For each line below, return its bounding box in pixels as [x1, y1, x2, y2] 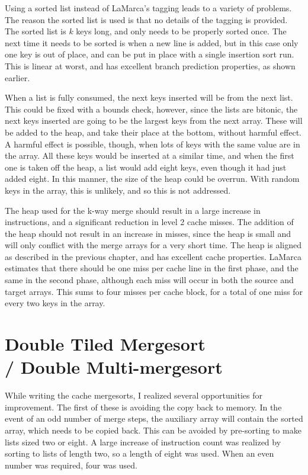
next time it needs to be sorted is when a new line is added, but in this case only [5, 36, 299, 49]
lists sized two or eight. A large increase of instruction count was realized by [5, 435, 281, 448]
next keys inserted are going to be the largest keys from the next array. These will [5, 114, 303, 127]
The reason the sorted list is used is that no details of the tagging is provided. [5, 13, 288, 25]
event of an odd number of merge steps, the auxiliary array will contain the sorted [5, 412, 303, 425]
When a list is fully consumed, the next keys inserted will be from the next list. [5, 91, 293, 104]
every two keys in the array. [5, 297, 105, 309]
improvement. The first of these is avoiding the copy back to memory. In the [5, 400, 282, 413]
